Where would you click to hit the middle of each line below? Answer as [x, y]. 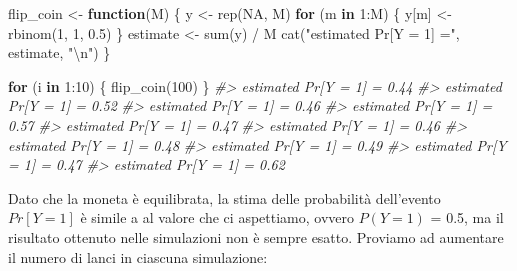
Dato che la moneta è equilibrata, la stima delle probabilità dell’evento [224, 197]
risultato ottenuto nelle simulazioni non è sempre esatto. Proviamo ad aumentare [256, 236]
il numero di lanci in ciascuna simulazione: [138, 256]
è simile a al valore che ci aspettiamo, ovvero [217, 217]
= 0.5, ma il [467, 217]
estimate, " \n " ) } [59, 52]
